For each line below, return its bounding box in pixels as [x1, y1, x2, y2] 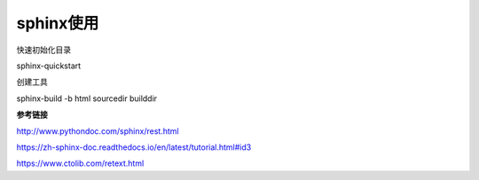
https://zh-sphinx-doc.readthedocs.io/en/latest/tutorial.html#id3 [16, 142, 252, 153]
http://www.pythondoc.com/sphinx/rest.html [16, 125, 179, 137]
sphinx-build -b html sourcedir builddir [16, 93, 158, 104]
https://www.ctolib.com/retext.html [16, 158, 145, 168]
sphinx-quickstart [16, 60, 82, 71]
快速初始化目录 [16, 44, 71, 55]
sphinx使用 [16, 13, 99, 33]
